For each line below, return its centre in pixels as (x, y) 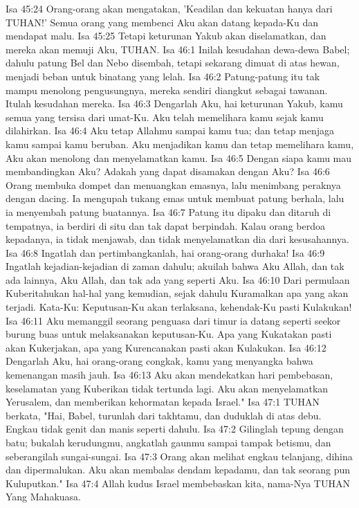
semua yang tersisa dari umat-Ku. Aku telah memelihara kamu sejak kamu (165, 117)
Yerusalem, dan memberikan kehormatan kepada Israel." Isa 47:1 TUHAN (163, 402)
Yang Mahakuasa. (43, 497)
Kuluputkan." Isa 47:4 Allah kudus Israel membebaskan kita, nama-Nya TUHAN (178, 483)
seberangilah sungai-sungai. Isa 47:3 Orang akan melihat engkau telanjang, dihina (179, 456)
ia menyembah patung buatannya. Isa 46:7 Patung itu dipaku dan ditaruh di (168, 211)
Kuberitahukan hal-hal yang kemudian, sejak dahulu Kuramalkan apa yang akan (177, 293)
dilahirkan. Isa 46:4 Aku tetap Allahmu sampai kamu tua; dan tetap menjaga (170, 130)
